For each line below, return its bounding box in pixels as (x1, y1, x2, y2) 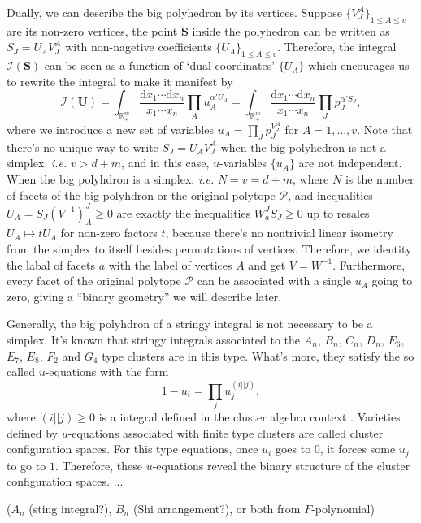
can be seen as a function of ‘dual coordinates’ (44, 57, 276, 74)
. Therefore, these (54, 456, 142, 473)
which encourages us (308, 57, 410, 74)
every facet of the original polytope (7, 272, 181, 289)
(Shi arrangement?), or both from (132, 499, 301, 517)
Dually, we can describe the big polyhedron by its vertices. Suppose (7, 4, 342, 20)
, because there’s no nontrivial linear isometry (165, 224, 393, 241)
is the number (345, 170, 414, 187)
